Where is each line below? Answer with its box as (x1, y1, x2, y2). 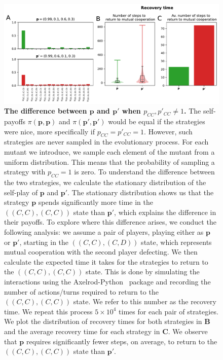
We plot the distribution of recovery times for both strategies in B (4, 316, 210, 327)
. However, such (144, 126, 193, 136)
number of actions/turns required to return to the (4, 286, 159, 297)
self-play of (4, 187, 38, 197)
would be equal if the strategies (108, 116, 205, 127)
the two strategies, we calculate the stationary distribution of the (4, 177, 206, 188)
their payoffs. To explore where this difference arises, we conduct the (4, 217, 216, 227)
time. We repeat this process (4, 306, 93, 316)
